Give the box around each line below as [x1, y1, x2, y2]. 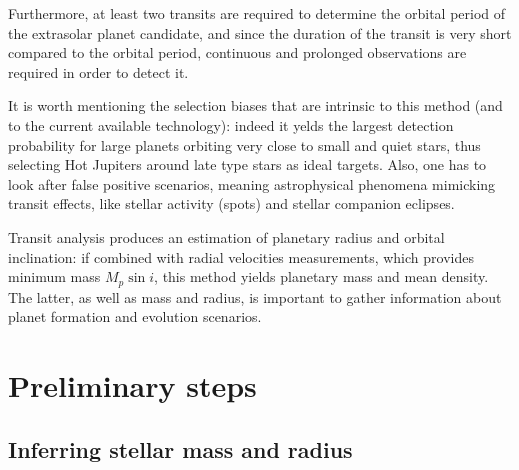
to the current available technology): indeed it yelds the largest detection [8, 114, 454, 135]
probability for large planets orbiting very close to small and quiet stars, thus [8, 134, 481, 155]
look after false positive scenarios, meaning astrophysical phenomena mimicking [8, 173, 496, 194]
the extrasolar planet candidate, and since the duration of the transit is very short [8, 22, 512, 43]
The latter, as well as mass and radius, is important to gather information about [8, 286, 502, 307]
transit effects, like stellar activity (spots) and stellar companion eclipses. [8, 193, 455, 214]
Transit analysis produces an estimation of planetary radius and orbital [8, 226, 445, 247]
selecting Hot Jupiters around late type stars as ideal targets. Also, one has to [8, 154, 487, 175]
